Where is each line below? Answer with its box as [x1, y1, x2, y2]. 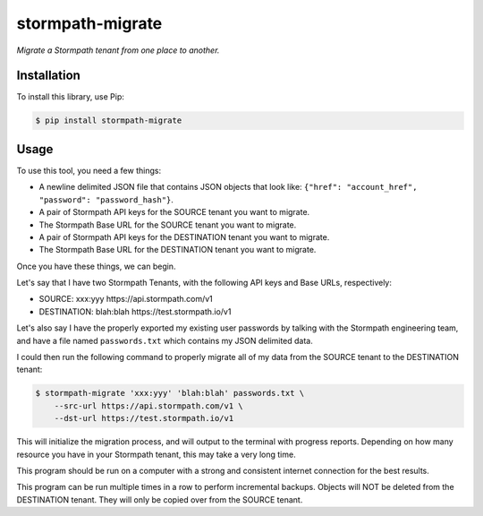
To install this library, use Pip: [16, 91, 125, 102]
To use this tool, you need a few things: [16, 165, 161, 176]
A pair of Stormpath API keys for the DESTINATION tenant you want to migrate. [38, 231, 330, 242]
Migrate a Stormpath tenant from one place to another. [16, 45, 220, 56]
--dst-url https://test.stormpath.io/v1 [54, 413, 234, 424]
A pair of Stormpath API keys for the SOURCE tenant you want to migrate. [38, 207, 310, 218]
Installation [16, 68, 80, 83]
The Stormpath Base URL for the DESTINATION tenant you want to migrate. [38, 245, 317, 255]
